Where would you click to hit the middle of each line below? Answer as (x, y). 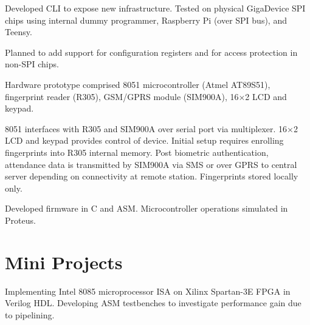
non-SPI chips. (32, 64)
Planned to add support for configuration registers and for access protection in (151, 52)
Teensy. (19, 32)
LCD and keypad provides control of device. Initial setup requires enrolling (144, 140)
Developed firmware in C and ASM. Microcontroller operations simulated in (146, 208)
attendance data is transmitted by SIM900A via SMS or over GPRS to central (151, 164)
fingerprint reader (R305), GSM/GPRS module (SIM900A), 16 (122, 96)
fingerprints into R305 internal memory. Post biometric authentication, (137, 152)
